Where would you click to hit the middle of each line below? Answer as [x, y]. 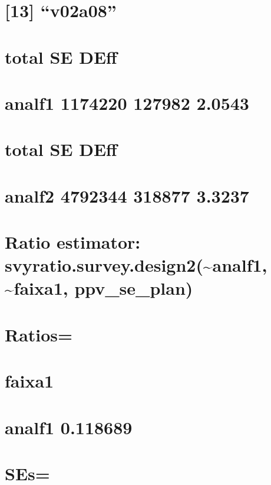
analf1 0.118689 [69, 427]
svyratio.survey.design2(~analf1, [136, 265]
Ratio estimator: [73, 242]
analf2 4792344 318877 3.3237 [127, 195]
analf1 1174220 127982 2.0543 [127, 102]
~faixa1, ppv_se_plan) [99, 288]
